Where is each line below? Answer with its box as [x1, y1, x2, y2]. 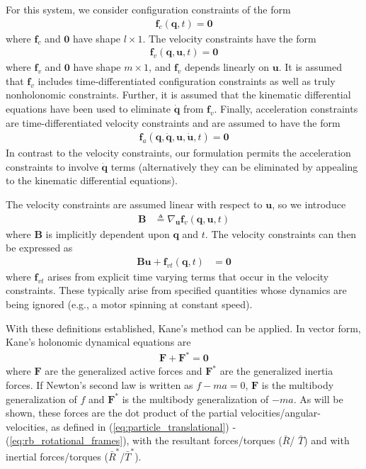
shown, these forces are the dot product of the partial [6, 405, 238, 420]
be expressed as [6, 240, 73, 255]
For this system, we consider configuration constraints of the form [6, 2, 291, 16]
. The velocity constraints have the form [142, 30, 316, 45]
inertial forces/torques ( [6, 448, 108, 463]
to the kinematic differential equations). [6, 173, 178, 188]
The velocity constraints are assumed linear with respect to [6, 197, 263, 212]
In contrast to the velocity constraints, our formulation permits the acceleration [6, 145, 351, 160]
